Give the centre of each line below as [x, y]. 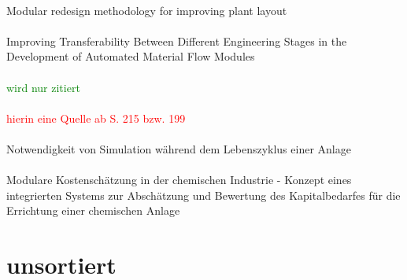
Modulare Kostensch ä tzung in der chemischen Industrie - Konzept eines [179, 180]
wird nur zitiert [43, 87]
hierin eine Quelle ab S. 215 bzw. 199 [96, 118]
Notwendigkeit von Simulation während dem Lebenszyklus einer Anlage [179, 148]
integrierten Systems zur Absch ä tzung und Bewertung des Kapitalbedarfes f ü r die [203, 195]
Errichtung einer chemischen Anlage [93, 210]
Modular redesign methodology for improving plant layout [147, 10]
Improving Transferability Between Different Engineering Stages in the [177, 41]
